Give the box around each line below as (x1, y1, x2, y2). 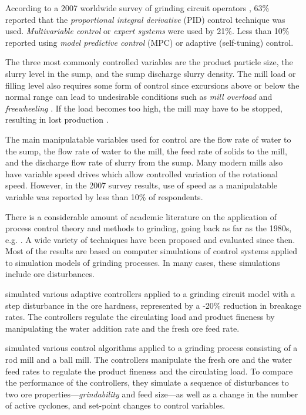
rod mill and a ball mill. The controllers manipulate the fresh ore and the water (5, 353, 292, 366)
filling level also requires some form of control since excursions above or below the (5, 79, 300, 91)
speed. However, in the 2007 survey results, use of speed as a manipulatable (5, 179, 278, 191)
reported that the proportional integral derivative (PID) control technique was (5, 13, 285, 25)
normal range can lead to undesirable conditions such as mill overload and (5, 90, 273, 103)
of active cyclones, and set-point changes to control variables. (5, 399, 226, 411)
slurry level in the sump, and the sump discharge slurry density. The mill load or (5, 67, 296, 79)
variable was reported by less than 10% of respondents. (5, 190, 203, 203)
